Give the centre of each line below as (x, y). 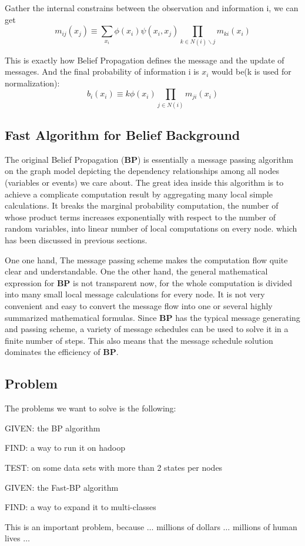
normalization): (32, 83)
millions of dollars (188, 526)
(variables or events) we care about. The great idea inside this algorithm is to (144, 182)
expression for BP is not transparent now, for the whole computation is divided (148, 282)
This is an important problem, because (75, 526)
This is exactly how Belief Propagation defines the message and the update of (145, 60)
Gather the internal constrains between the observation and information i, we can (152, 8)
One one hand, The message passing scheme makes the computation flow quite (146, 259)
